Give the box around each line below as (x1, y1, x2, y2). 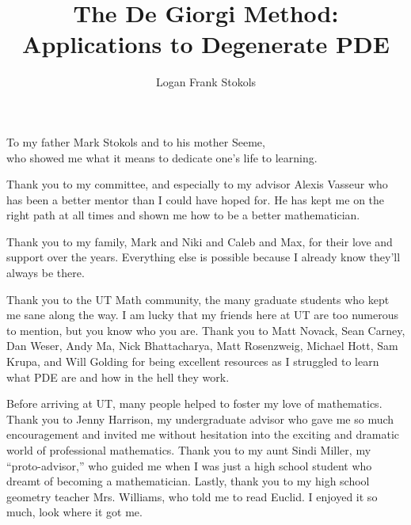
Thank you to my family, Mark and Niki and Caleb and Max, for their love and (6, 233, 393, 249)
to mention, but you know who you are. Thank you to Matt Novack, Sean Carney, (6, 321, 405, 338)
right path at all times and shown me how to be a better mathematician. (6, 207, 360, 223)
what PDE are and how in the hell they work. (6, 368, 230, 385)
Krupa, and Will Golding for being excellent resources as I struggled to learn (6, 353, 379, 370)
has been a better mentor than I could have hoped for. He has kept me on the (6, 191, 385, 207)
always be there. (6, 264, 85, 281)
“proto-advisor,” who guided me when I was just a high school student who (6, 457, 372, 474)
